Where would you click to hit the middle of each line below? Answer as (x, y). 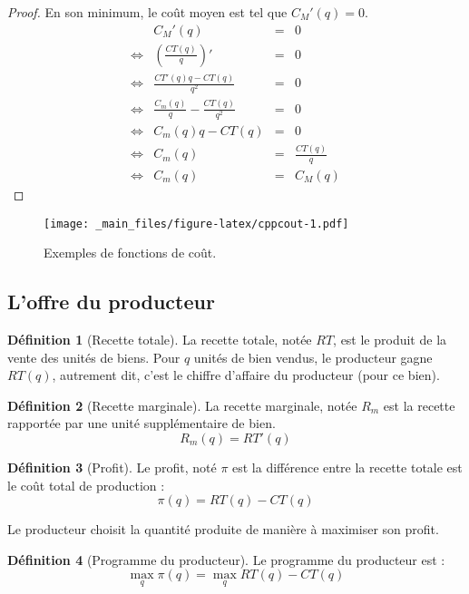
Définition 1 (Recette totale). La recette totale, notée (160, 339)
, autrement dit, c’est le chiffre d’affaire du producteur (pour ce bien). (246, 375)
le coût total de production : (86, 485)
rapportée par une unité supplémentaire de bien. (142, 423)
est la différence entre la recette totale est (347, 467)
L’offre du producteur (111, 302)
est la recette (419, 405)
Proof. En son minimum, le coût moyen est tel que (147, 12)
